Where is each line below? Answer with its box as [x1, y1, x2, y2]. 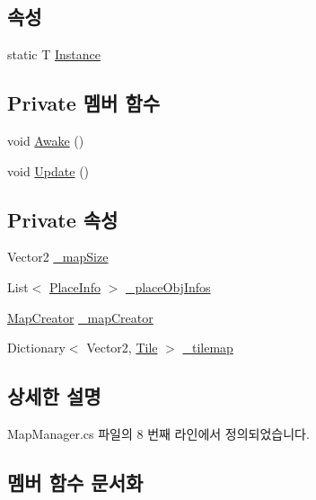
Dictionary [7, 338, 66, 357]
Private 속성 [7, 205, 118, 233]
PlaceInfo [48, 277, 101, 296]
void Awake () [7, 131, 84, 149]
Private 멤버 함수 [7, 89, 161, 117]
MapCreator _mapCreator [7, 308, 154, 326]
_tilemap [182, 338, 233, 357]
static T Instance [7, 45, 101, 64]
